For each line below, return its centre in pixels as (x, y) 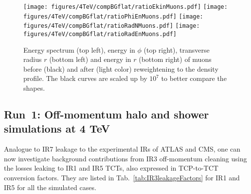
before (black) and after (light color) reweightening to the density (121, 68)
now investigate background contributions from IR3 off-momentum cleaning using (125, 158)
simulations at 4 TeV (57, 128)
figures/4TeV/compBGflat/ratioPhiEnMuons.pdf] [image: (113, 16)
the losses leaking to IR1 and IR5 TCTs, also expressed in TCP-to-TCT (111, 168)
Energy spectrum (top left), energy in (79, 49)
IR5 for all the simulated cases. (50, 187)
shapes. (34, 88)
